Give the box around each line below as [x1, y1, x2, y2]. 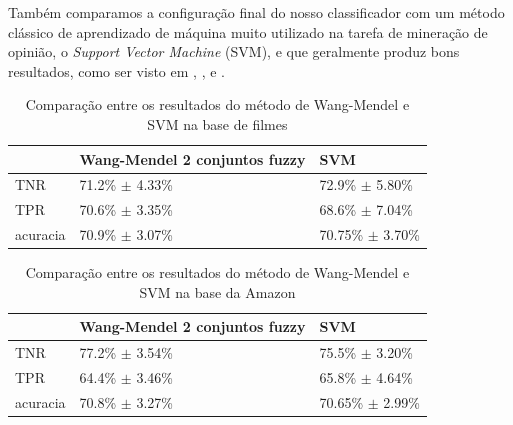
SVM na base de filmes [147, 113, 288, 134]
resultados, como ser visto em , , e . [8, 60, 225, 81]
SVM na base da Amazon [139, 281, 296, 302]
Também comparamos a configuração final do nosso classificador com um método [8, 2, 505, 22]
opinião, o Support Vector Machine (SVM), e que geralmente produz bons [8, 41, 460, 62]
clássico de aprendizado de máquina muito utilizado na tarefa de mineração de [8, 21, 488, 42]
